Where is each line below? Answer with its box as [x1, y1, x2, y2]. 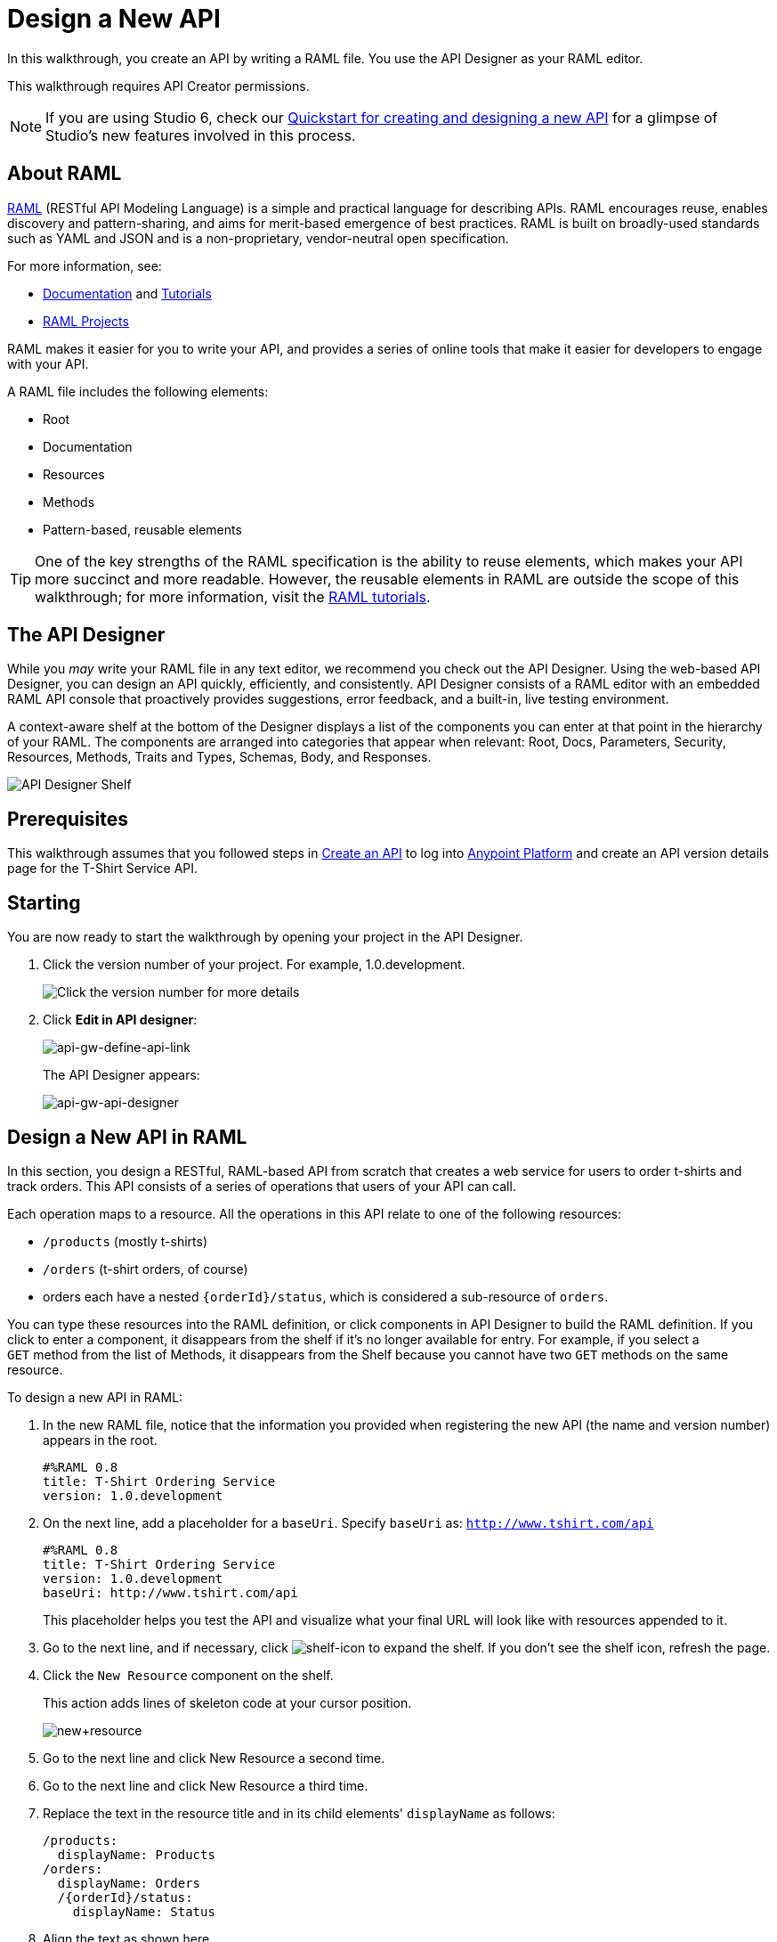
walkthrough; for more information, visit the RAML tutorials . [35, 587, 431, 606]
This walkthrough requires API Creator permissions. [7, 78, 310, 94]
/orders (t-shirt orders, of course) [43, 1261, 248, 1277]
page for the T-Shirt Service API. [7, 861, 198, 877]
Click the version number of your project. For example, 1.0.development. [43, 957, 465, 973]
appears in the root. [43, 1432, 158, 1448]
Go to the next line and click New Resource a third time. [43, 1777, 368, 1793]
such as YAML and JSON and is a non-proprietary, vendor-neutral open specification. [7, 230, 509, 246]
